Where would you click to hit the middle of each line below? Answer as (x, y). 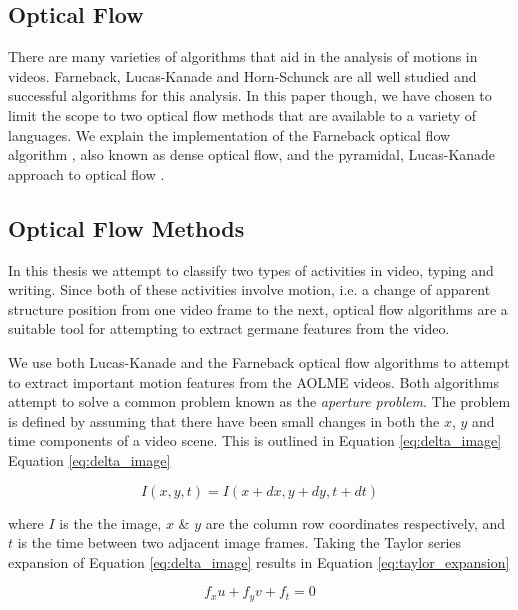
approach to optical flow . (86, 173)
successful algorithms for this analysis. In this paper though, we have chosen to (250, 95)
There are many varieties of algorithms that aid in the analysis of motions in (243, 56)
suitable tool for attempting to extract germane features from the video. (229, 328)
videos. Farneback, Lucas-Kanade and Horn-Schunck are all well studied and (242, 75)
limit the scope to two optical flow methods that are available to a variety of (242, 114)
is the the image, (110, 522)
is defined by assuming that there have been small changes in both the (224, 420)
